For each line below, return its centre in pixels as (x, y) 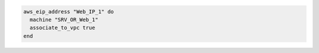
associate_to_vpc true (63, 28)
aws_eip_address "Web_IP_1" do (69, 11)
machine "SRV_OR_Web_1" (64, 20)
